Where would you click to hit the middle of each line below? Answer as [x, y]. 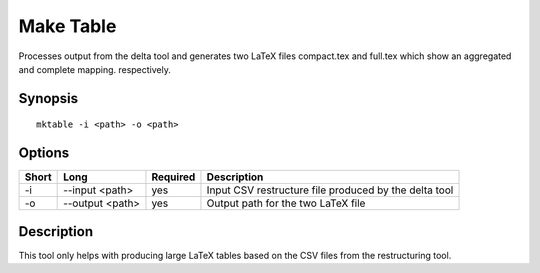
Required [173, 177]
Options [44, 153]
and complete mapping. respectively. [95, 69]
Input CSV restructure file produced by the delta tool [330, 190]
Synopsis [48, 98]
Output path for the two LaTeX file [286, 203]
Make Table [67, 26]
